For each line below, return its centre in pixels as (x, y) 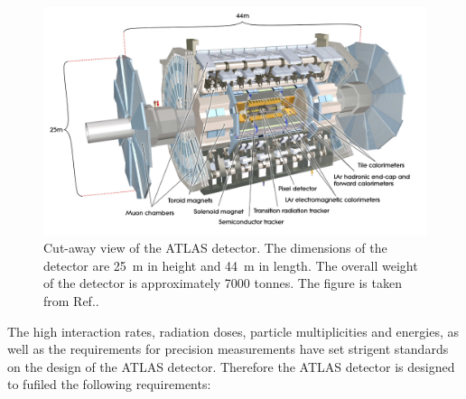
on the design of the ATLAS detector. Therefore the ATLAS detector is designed (231, 366)
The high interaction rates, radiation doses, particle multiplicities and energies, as (233, 331)
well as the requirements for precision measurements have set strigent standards (228, 349)
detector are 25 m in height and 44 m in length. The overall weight (231, 265)
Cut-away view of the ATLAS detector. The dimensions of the (215, 248)
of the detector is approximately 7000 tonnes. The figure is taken (223, 283)
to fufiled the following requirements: (109, 384)
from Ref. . (71, 300)
